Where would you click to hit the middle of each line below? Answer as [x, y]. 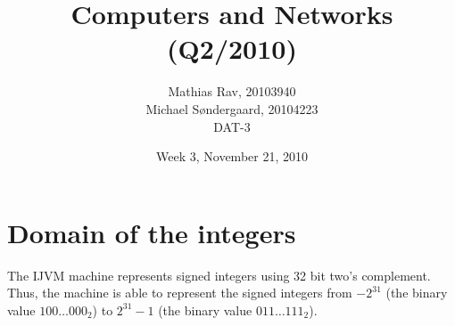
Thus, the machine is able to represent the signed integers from [180, 293]
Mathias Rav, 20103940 [232, 91]
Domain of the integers [152, 232]
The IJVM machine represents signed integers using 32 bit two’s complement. [219, 275]
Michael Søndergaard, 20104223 [232, 108]
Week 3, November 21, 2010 [232, 156]
